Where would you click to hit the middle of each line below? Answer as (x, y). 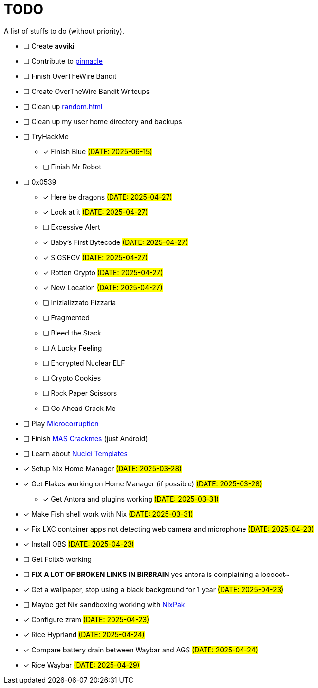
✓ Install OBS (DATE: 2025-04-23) (79, 544)
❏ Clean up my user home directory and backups (103, 121)
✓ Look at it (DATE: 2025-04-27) (95, 212)
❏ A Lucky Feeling (73, 348)
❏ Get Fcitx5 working (58, 559)
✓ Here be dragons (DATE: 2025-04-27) (108, 197)
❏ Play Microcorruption (61, 423)
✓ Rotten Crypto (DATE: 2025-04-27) (103, 272)
